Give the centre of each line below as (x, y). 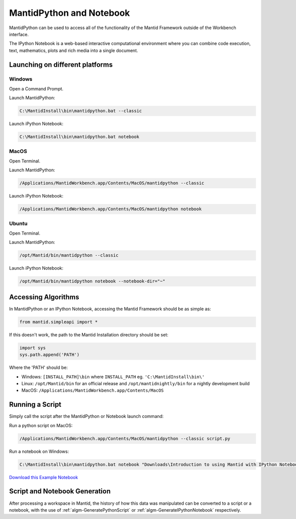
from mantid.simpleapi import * (59, 322)
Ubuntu (18, 223)
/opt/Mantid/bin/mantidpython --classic (69, 255)
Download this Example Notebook (44, 477)
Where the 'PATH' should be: (38, 367)
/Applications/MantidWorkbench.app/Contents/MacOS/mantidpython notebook (111, 209)
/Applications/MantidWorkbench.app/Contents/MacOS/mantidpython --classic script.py (125, 439)
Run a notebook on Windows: (39, 451)
